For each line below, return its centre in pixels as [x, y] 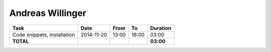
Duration [161, 28]
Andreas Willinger [48, 13]
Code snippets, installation [44, 34]
